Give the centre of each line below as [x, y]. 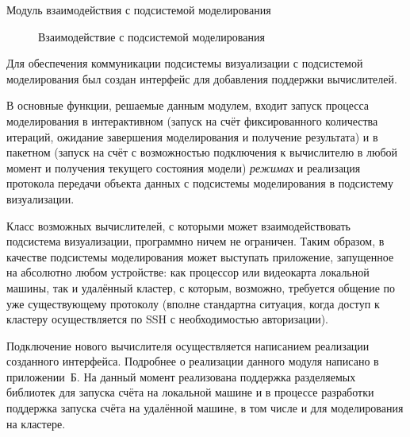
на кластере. [36, 423]
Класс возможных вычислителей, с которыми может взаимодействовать [178, 225]
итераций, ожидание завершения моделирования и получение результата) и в [192, 136]
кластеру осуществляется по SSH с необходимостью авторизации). [167, 319]
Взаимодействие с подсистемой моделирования [151, 36]
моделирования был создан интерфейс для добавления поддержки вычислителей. [202, 78]
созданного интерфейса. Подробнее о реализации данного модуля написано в [193, 361]
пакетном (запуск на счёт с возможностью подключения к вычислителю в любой [202, 152]
